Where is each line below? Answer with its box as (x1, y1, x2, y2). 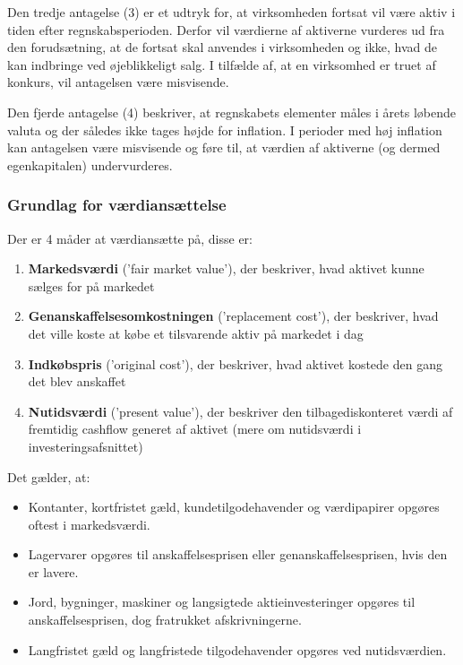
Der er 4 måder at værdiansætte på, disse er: (7, 229, 253, 247)
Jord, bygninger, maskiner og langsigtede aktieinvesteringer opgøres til (28, 592, 416, 611)
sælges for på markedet (28, 276, 155, 295)
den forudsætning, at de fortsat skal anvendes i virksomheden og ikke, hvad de (7, 38, 438, 56)
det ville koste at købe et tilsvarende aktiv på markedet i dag (28, 324, 364, 342)
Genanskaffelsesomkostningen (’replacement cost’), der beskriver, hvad (28, 307, 439, 325)
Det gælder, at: (7, 467, 90, 486)
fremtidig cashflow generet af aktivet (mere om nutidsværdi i (28, 419, 362, 438)
